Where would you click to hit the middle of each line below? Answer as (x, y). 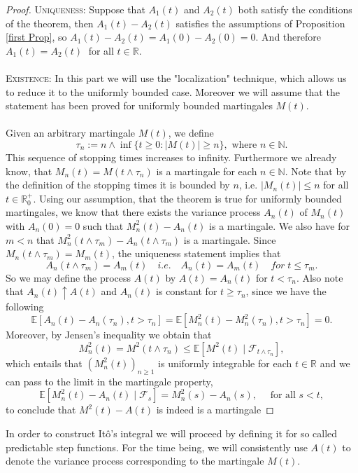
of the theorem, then (50, 23)
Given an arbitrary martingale (71, 133)
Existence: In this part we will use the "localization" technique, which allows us (176, 77)
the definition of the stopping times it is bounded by (118, 185)
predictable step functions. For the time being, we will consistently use (157, 447)
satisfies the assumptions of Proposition (260, 23)
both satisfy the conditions (295, 9)
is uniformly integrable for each (225, 363)
